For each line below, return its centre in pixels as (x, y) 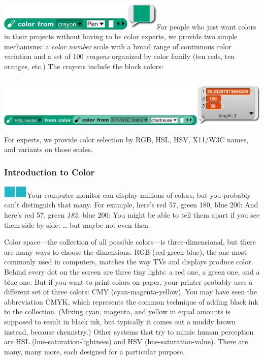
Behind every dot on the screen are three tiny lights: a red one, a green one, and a (132, 271)
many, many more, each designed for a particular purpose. (94, 351)
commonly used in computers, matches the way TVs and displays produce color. (129, 262)
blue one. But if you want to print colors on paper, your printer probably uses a (128, 281)
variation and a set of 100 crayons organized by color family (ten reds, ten (120, 56)
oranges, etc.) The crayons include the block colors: (84, 66)
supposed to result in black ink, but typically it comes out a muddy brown (120, 321)
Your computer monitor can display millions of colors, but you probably (139, 194)
